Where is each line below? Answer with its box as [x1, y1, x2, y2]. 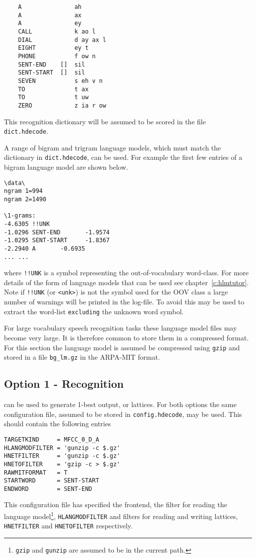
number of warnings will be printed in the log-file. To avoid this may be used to [4, 297, 245, 307]
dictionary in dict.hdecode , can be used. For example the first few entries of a [4, 152, 242, 162]
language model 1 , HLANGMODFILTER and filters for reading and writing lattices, [4, 510, 238, 521]
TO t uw [18, 94, 89, 101]
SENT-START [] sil [18, 69, 85, 76]
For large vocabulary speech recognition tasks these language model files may [4, 323, 237, 333]
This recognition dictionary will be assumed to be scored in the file [4, 116, 206, 126]
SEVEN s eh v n [18, 77, 103, 84]
